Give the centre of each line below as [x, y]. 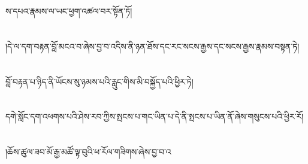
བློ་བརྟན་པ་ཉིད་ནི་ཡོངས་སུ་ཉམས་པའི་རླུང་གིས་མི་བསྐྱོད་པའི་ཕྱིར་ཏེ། [99, 81]
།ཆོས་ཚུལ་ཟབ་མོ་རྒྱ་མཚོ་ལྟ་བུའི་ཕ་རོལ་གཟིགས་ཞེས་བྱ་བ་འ [88, 152]
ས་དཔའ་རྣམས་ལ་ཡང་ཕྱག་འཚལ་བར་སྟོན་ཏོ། [69, 11]
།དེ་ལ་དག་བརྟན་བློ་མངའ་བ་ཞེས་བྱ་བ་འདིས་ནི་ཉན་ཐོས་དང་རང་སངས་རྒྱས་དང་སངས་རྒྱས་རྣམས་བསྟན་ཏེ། [153, 46]
